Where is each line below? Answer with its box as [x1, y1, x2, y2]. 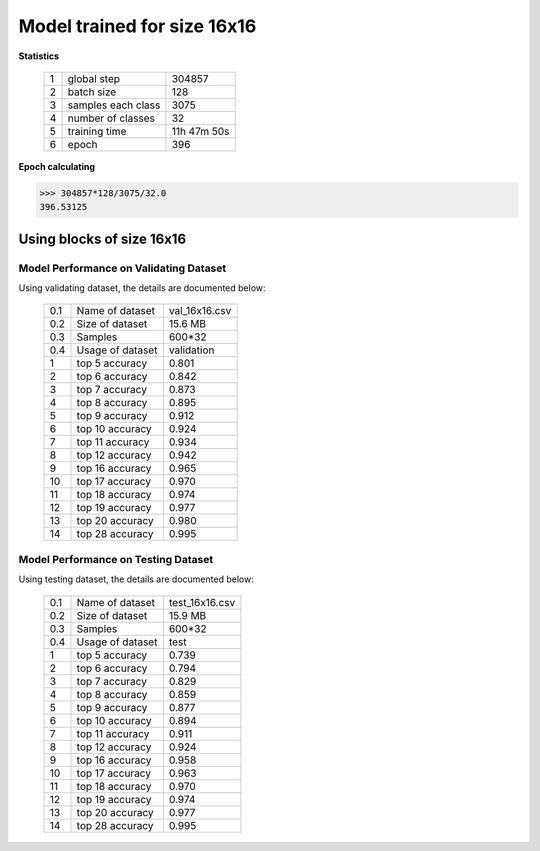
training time [67, 124, 127, 138]
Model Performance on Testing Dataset [18, 552, 214, 566]
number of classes [67, 111, 155, 125]
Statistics [18, 50, 60, 62]
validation [168, 343, 215, 357]
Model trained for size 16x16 [18, 15, 257, 37]
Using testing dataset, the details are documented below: [18, 573, 254, 585]
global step [67, 71, 120, 85]
